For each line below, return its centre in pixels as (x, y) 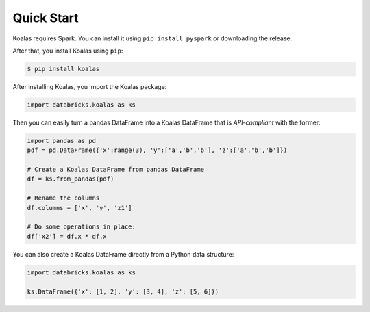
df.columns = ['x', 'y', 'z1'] (80, 208)
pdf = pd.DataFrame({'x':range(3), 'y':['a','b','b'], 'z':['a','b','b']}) (157, 150)
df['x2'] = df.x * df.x (67, 236)
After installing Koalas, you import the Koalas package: (90, 86)
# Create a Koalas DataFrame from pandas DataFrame (116, 170)
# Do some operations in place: (82, 227)
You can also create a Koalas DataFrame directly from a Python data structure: (123, 254)
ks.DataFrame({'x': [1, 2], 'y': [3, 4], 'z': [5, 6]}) (123, 291)
